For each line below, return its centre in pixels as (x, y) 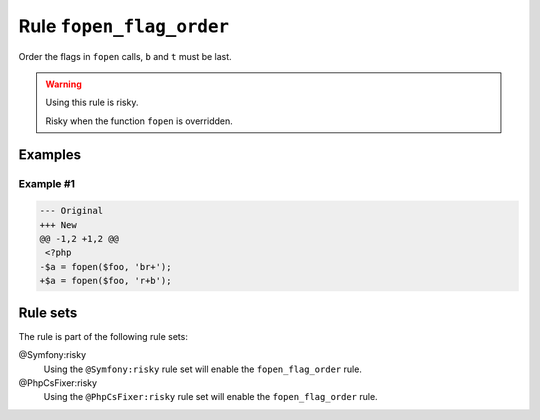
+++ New (58, 224)
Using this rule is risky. (92, 102)
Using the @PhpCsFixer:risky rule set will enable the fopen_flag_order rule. (211, 397)
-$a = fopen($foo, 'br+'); (105, 266)
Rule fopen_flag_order (124, 26)
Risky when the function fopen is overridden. (139, 121)
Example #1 (46, 183)
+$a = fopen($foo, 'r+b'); (105, 281)
